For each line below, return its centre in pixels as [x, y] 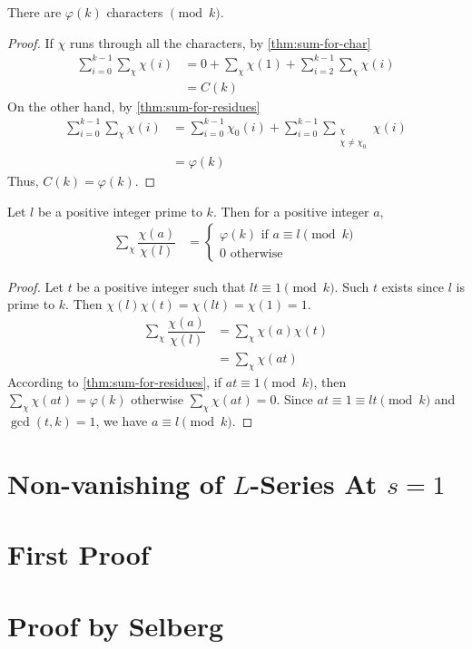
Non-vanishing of [115, 483]
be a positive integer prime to [120, 211]
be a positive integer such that [161, 286]
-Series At [314, 483]
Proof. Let [35, 286]
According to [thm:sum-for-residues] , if [115, 381]
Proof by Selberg [116, 625]
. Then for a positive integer [291, 211]
